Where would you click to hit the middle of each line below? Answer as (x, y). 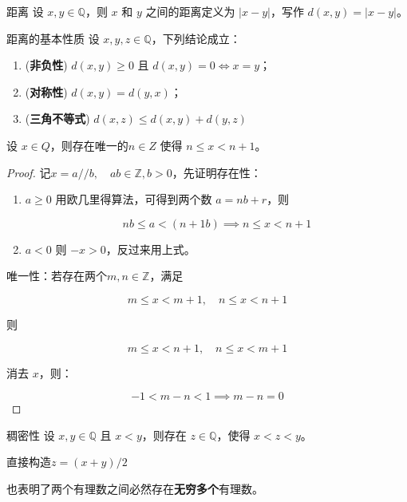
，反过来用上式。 (150, 249)
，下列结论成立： (196, 38)
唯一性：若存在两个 (57, 276)
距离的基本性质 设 (53, 38)
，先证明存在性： (217, 172)
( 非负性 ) (46, 65)
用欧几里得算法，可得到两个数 (134, 199)
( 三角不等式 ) (57, 119)
